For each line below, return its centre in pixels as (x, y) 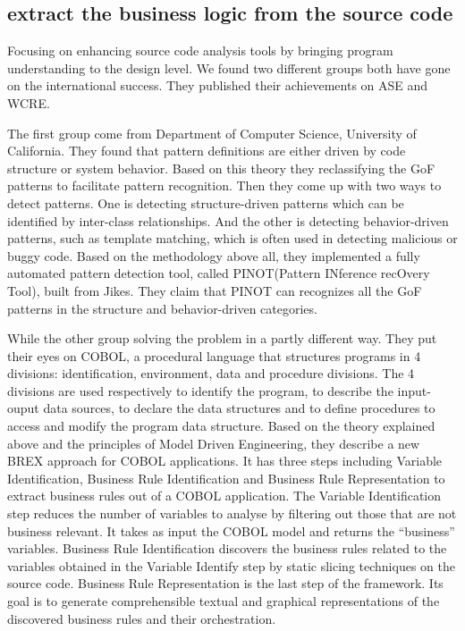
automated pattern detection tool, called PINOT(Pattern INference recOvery (219, 273)
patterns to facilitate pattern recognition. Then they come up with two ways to (224, 185)
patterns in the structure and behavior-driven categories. (162, 308)
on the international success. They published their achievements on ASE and (218, 85)
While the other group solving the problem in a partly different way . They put (222, 338)
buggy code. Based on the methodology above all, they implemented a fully (214, 255)
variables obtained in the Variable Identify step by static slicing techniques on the (231, 565)
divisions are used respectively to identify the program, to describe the (200, 390)
